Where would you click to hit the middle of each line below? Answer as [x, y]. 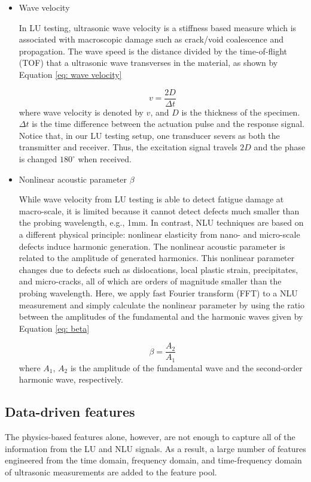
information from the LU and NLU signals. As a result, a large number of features [155, 448]
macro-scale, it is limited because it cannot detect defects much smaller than [159, 210]
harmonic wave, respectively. [71, 379]
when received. [105, 159]
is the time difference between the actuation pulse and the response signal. [168, 124]
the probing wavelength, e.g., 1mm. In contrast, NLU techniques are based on [161, 222]
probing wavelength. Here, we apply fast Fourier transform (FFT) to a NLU [158, 292]
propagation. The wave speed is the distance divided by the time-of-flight [153, 51]
